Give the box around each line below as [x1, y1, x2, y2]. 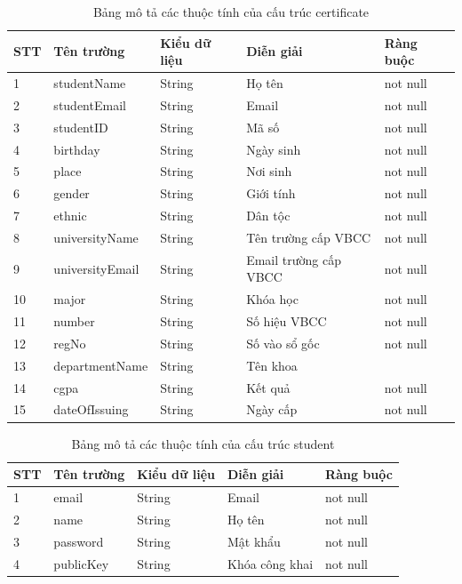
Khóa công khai [227, 554, 314, 572]
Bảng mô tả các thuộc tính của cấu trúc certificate [92, 3, 370, 20]
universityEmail [53, 259, 139, 277]
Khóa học [246, 290, 299, 308]
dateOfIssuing [53, 400, 129, 419]
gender [53, 184, 90, 203]
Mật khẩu [227, 532, 281, 550]
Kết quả [246, 378, 291, 396]
